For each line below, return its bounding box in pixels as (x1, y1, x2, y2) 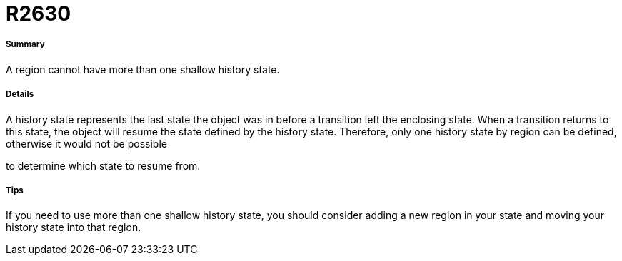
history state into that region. (6, 221, 141, 234)
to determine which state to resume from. (6, 159, 201, 172)
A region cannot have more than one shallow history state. (6, 63, 280, 76)
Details (6, 89, 34, 100)
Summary (6, 39, 45, 50)
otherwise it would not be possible (6, 137, 167, 150)
